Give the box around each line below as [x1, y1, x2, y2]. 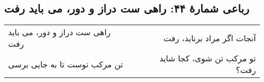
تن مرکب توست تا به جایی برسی [8, 58, 123, 70]
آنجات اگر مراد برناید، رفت [163, 32, 256, 44]
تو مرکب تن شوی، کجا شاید [159, 52, 256, 64]
